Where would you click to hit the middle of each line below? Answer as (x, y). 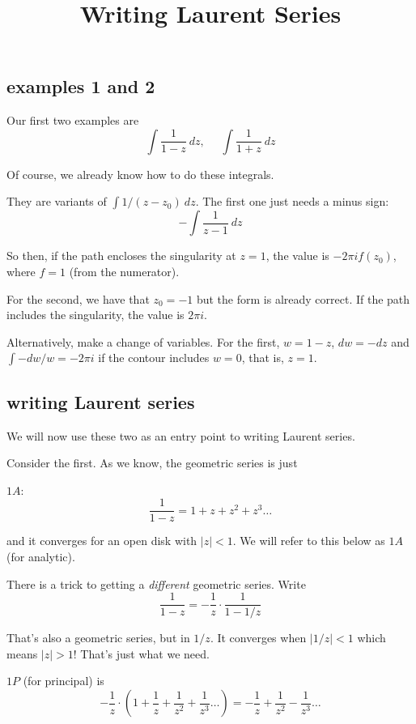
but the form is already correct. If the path (303, 298)
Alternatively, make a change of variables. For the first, (143, 341)
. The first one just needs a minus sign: (292, 201)
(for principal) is (64, 681)
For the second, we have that (78, 298)
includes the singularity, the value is (96, 315)
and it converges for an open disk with (102, 541)
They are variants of (57, 201)
